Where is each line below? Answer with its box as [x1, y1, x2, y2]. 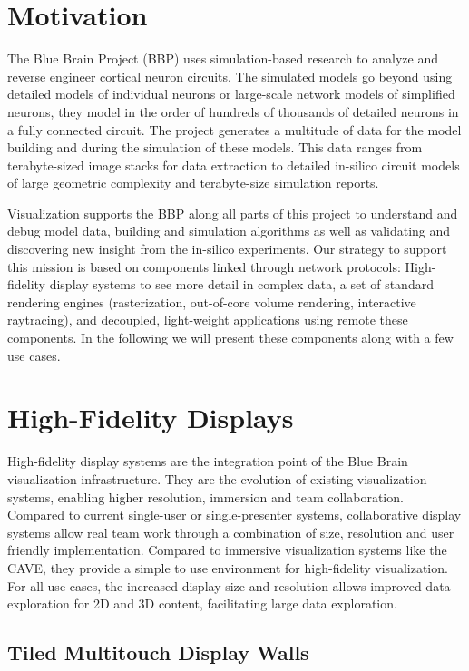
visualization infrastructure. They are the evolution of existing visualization [7, 469, 427, 488]
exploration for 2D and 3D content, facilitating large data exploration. [7, 594, 397, 613]
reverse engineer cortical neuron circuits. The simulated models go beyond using [7, 66, 453, 85]
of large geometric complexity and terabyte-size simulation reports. [7, 173, 379, 192]
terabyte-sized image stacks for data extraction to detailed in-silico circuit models [7, 155, 460, 174]
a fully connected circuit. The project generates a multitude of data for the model [7, 120, 462, 139]
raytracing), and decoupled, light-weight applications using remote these [7, 310, 408, 329]
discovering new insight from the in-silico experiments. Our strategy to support [7, 239, 447, 258]
